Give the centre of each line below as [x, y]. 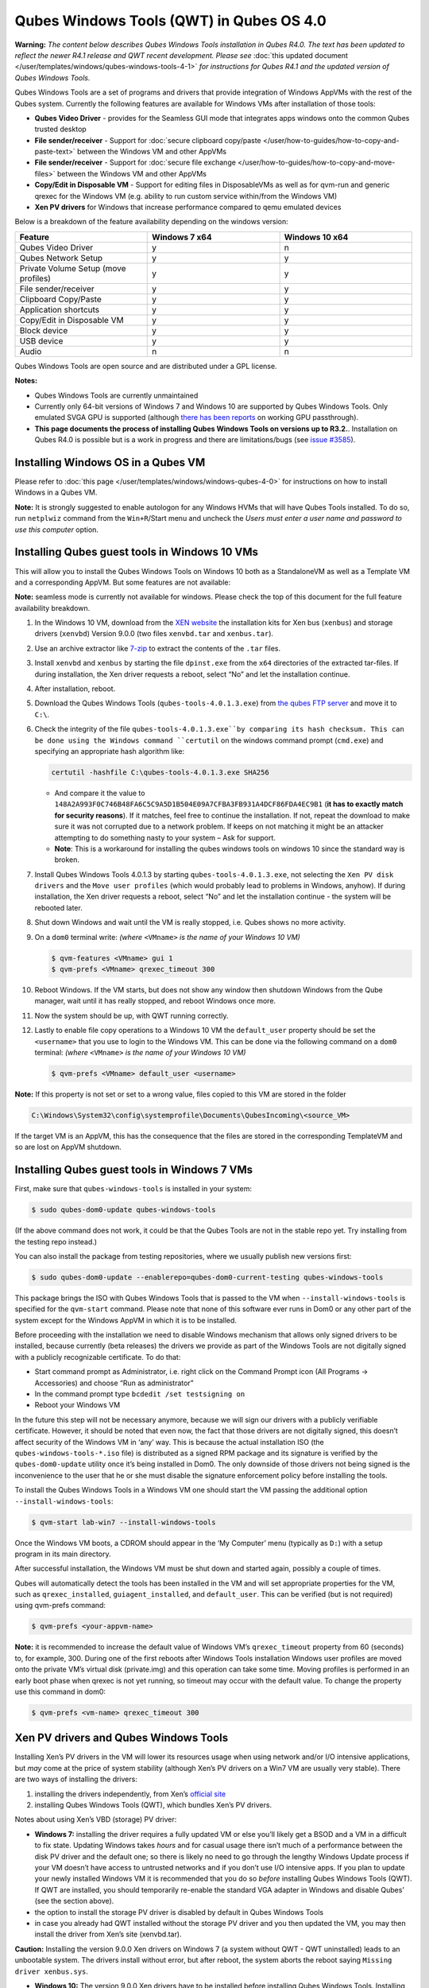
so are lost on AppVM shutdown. [68, 1147]
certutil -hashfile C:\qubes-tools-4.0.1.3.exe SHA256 [160, 772]
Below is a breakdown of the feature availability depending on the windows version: [152, 222]
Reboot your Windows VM [77, 1405]
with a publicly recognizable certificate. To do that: [98, 1357]
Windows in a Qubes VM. [56, 492]
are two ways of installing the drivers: [76, 1779]
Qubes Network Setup [61, 258]
